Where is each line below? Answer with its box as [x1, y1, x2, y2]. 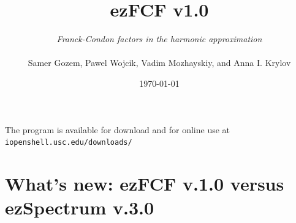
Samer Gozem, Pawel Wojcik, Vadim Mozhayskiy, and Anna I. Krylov [28, 56, 291, 69]
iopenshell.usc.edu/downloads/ [5, 138, 132, 147]
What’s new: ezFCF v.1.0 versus [5, 170, 284, 196]
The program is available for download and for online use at [5, 123, 230, 136]
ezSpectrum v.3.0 [5, 195, 154, 220]
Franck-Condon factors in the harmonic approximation [56, 32, 262, 45]
